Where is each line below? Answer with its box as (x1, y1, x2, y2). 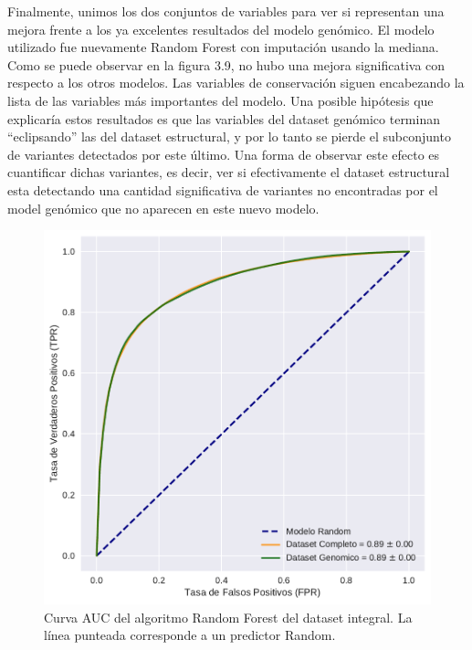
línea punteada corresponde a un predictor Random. (44, 625, 336, 645)
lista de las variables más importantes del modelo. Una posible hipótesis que (7, 90, 434, 110)
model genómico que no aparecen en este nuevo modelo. (7, 198, 320, 217)
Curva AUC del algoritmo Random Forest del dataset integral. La (44, 607, 413, 626)
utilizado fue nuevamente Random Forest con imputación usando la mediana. (7, 37, 439, 57)
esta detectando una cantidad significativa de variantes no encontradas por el (7, 180, 438, 199)
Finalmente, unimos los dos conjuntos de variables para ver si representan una (7, 2, 445, 20)
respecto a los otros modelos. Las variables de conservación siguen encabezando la (7, 73, 465, 92)
